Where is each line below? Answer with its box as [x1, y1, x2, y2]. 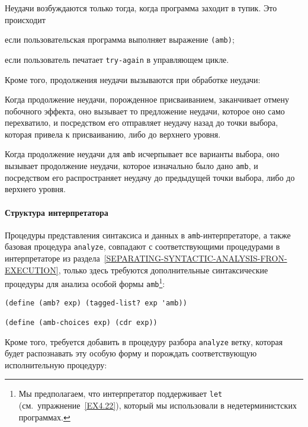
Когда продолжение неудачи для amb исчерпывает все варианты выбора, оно [5, 148, 280, 160]
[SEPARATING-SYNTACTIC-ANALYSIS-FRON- [104, 252, 287, 265]
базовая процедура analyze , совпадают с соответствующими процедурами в [5, 240, 280, 253]
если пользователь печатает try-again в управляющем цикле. [5, 53, 229, 65]
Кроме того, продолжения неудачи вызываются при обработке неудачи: [5, 73, 261, 85]
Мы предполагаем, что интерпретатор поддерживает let [18, 387, 223, 400]
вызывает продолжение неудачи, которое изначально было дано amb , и [5, 160, 258, 172]
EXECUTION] [5, 263, 59, 276]
